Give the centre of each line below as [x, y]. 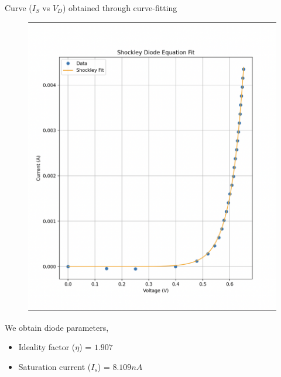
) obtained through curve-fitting [120, 8]
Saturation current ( [55, 366]
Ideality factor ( [47, 347]
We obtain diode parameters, [57, 327]
